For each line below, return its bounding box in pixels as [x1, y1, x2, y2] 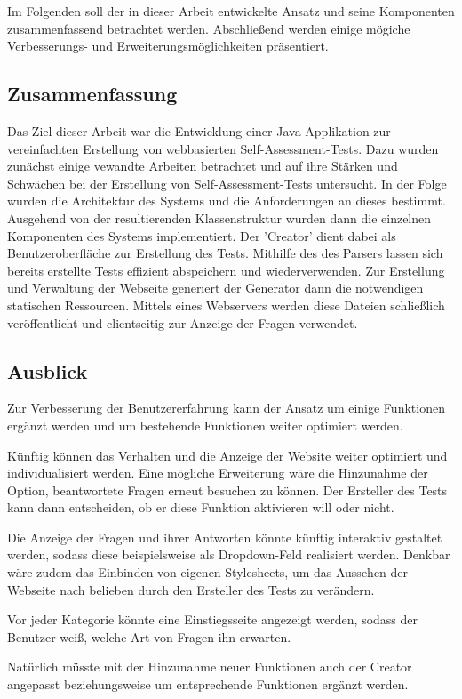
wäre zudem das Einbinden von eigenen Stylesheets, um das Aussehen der [7, 563, 409, 582]
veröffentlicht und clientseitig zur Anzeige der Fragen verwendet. [7, 313, 358, 332]
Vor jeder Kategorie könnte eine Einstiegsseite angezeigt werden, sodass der [7, 610, 418, 629]
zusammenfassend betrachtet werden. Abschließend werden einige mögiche [7, 19, 410, 37]
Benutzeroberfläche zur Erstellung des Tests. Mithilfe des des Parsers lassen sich [7, 244, 443, 262]
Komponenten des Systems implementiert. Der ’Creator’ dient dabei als [7, 226, 396, 245]
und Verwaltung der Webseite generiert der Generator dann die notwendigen [7, 278, 424, 297]
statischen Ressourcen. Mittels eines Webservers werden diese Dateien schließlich [7, 295, 445, 314]
